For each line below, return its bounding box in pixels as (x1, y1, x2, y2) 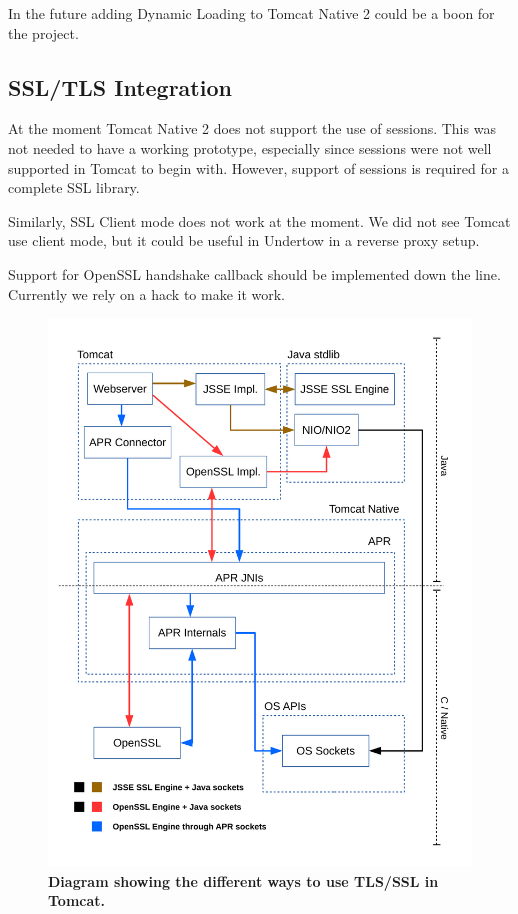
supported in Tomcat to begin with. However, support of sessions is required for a (8, 157, 509, 178)
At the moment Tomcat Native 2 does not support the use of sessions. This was (8, 118, 496, 139)
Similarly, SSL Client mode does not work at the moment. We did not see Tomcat (8, 210, 511, 231)
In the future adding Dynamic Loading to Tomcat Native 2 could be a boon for (8, 3, 495, 23)
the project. (8, 22, 79, 43)
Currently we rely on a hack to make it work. (8, 283, 286, 304)
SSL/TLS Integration (8, 71, 232, 102)
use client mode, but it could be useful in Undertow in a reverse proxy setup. (8, 230, 480, 251)
